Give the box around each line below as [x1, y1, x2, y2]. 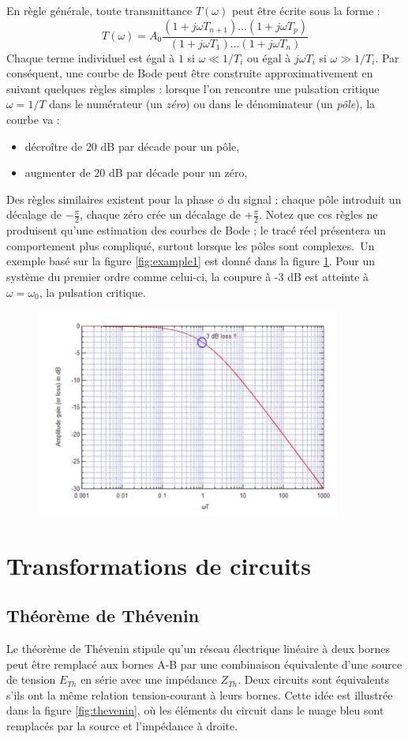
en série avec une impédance [80, 671, 217, 688]
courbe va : [6, 111, 60, 127]
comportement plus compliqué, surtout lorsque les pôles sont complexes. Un [6, 237, 375, 253]
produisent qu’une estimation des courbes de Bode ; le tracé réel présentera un [6, 222, 387, 238]
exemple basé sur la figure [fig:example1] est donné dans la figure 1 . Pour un [6, 253, 375, 269]
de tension [6, 671, 56, 688]
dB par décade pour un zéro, [108, 164, 248, 181]
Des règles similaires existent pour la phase [6, 190, 214, 207]
